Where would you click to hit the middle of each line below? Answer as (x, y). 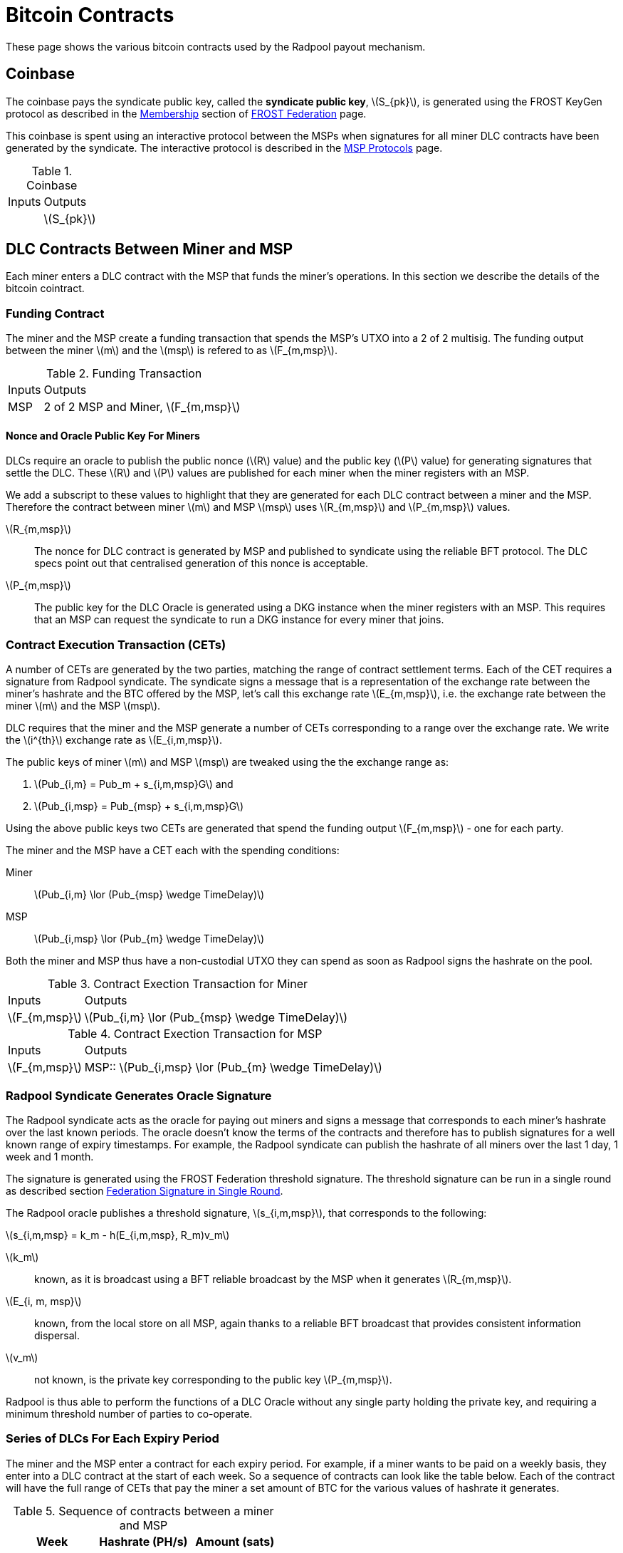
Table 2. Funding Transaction (124, 374)
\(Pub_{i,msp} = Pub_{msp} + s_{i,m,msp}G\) (139, 806)
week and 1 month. (50, 1156)
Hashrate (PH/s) (143, 1541)
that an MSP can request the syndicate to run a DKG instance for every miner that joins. (239, 620)
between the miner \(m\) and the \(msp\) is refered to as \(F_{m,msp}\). (172, 350)
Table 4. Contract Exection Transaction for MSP (195, 1034)
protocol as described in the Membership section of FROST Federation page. (186, 113)
